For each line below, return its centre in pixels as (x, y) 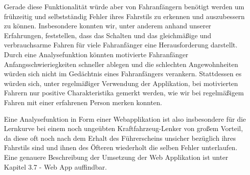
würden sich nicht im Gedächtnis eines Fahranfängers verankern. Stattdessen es (123, 74)
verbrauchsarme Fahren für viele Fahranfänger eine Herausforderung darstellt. (121, 45)
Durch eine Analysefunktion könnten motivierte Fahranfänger (96, 54)
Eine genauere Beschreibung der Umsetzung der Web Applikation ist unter (116, 157)
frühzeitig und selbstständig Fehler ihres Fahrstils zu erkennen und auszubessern (125, 16)
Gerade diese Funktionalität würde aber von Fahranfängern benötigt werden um (124, 6)
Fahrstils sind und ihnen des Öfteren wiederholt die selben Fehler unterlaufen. (121, 147)
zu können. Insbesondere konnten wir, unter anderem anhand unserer (108, 26)
